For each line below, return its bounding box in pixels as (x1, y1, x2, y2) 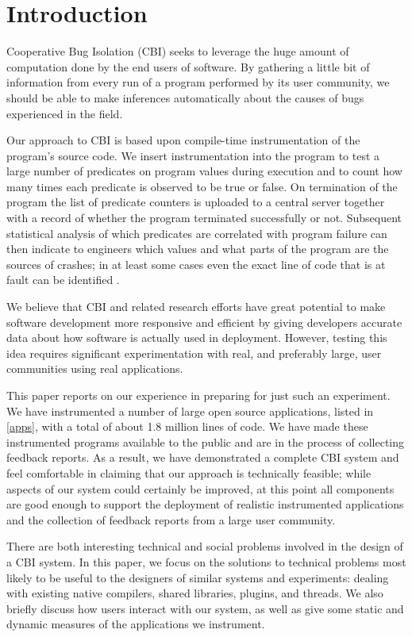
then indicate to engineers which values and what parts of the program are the (6, 240, 389, 257)
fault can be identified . (6, 271, 120, 288)
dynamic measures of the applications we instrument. (6, 616, 265, 632)
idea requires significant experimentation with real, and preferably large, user (6, 344, 382, 361)
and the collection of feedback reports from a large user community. (6, 511, 336, 528)
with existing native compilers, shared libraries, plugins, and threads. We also (6, 585, 383, 601)
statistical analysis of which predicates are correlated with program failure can (6, 224, 387, 241)
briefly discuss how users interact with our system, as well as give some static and (6, 600, 404, 616)
